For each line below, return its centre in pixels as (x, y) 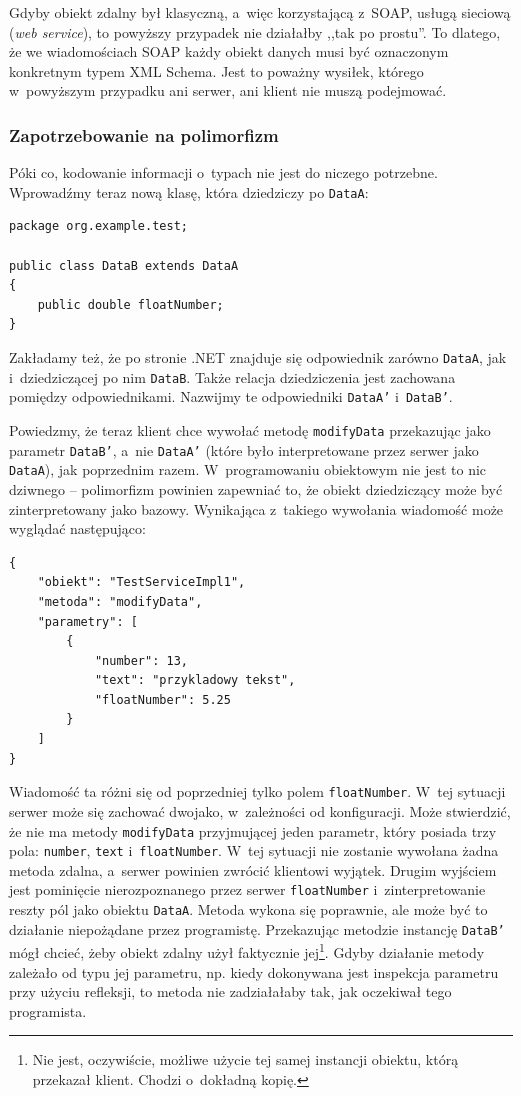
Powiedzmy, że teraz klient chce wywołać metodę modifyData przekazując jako (250, 429)
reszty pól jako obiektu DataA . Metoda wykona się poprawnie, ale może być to (248, 909)
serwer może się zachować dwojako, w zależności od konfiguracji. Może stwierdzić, (260, 810)
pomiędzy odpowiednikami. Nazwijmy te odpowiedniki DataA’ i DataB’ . (231, 396)
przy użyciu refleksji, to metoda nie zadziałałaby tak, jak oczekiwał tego (230, 991)
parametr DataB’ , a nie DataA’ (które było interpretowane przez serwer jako (244, 449)
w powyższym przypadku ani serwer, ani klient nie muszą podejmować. (228, 90)
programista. (48, 1010)
